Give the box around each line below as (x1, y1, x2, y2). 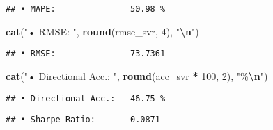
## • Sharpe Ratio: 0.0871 (6, 115, 160, 125)
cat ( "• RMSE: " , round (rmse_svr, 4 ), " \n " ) (6, 24, 199, 38)
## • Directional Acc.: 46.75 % (6, 93, 166, 104)
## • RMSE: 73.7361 (6, 49, 166, 59)
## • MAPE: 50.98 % (6, 4, 166, 14)
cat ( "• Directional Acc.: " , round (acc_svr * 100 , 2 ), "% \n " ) (6, 68, 268, 83)
